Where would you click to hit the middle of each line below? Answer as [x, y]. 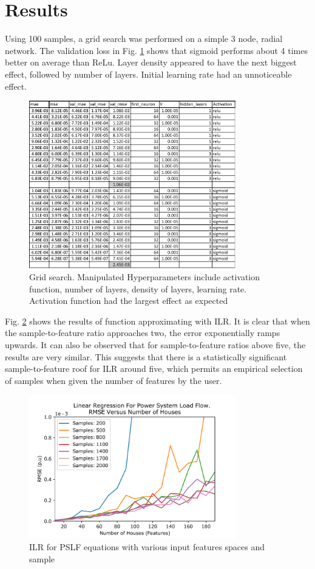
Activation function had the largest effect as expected [129, 301]
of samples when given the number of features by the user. [113, 380]
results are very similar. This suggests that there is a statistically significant [146, 356]
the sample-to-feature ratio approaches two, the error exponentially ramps [143, 333]
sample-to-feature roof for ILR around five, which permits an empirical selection [154, 369]
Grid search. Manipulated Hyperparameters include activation [145, 276]
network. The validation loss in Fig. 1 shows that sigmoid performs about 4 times [157, 50]
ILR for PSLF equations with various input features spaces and [147, 547]
